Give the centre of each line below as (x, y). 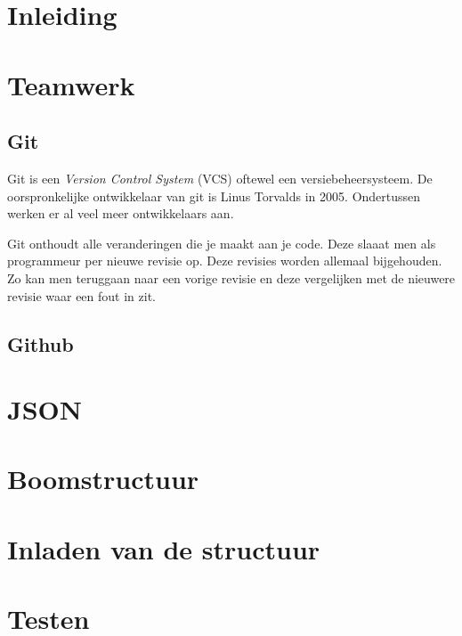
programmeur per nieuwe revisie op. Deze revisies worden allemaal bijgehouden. (225, 261)
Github (41, 343)
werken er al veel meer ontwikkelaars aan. (121, 213)
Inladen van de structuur (164, 548)
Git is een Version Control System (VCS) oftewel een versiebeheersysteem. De (220, 178)
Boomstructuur (103, 479)
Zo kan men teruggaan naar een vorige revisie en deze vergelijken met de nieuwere (231, 277)
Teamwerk (71, 84)
